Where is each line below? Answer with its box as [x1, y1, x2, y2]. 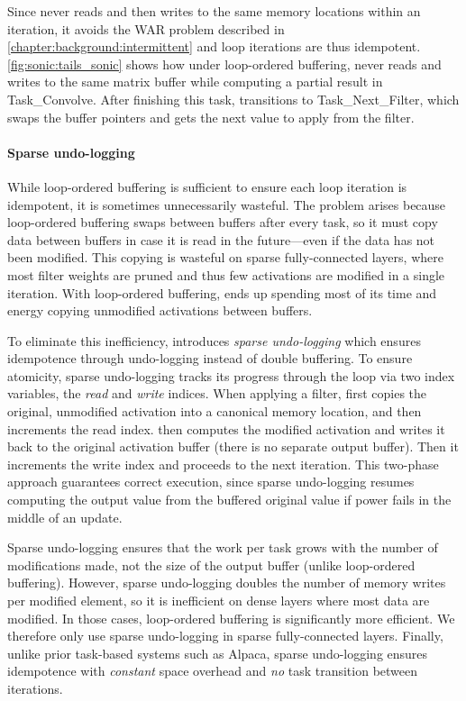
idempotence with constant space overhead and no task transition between [7, 661, 418, 680]
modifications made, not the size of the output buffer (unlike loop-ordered [7, 555, 416, 574]
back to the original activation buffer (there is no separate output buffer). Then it [7, 437, 459, 456]
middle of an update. [7, 507, 123, 526]
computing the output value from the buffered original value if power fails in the [7, 490, 452, 509]
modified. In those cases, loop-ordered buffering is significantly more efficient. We [7, 608, 455, 627]
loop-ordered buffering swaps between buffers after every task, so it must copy [7, 213, 438, 232]
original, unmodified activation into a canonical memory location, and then [7, 402, 422, 421]
